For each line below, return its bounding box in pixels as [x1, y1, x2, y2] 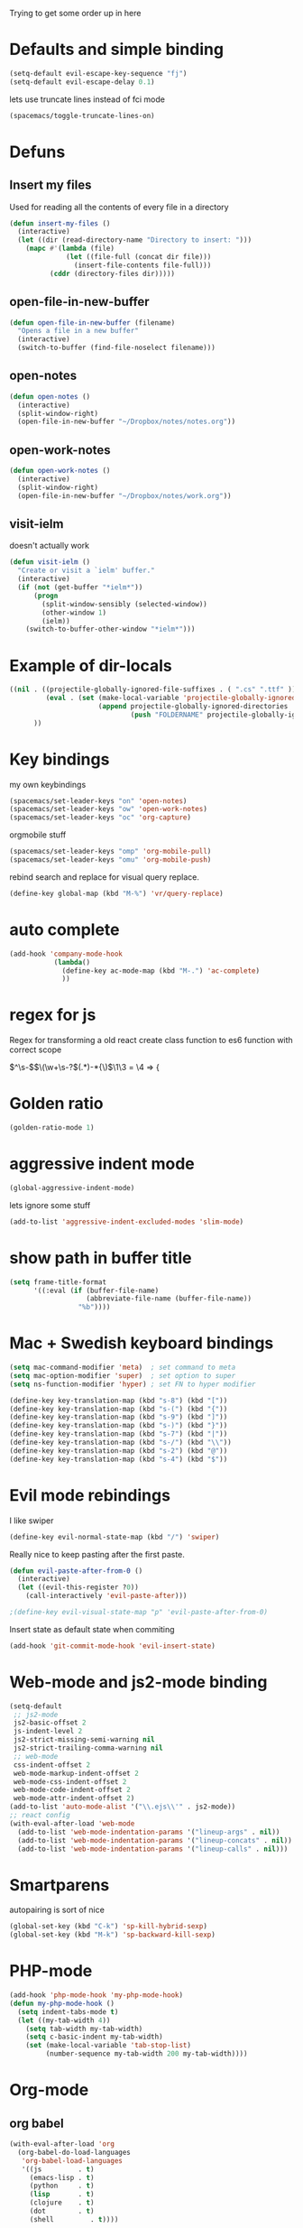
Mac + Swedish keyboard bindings [9, 1333, 274, 1354]
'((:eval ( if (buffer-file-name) [32, 1286, 160, 1295]
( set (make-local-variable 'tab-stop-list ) [25, 2041, 192, 2050]
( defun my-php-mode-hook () [9, 1999, 115, 2008]
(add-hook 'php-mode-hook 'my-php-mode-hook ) [9, 1991, 183, 2000]
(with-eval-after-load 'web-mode [9, 1818, 135, 1828]
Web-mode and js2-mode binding [9, 1671, 268, 1692]
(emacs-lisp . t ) [29, 2173, 95, 2182]
